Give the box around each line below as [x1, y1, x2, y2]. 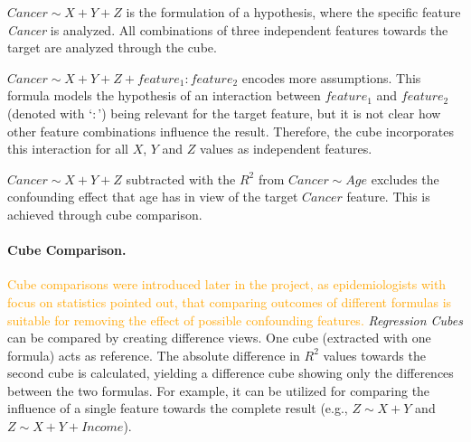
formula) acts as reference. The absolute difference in [7, 345, 300, 364]
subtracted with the [126, 169, 236, 188]
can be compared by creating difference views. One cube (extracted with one [7, 328, 431, 347]
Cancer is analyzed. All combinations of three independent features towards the [7, 20, 448, 39]
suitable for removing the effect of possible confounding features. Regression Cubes [7, 310, 463, 329]
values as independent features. [200, 139, 372, 158]
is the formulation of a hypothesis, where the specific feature [126, 3, 461, 21]
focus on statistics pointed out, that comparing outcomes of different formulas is [7, 292, 452, 311]
